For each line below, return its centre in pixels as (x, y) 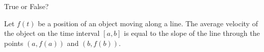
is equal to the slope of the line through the (192, 33)
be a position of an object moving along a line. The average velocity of (148, 23)
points (14, 43)
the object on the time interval (52, 33)
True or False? (27, 6)
